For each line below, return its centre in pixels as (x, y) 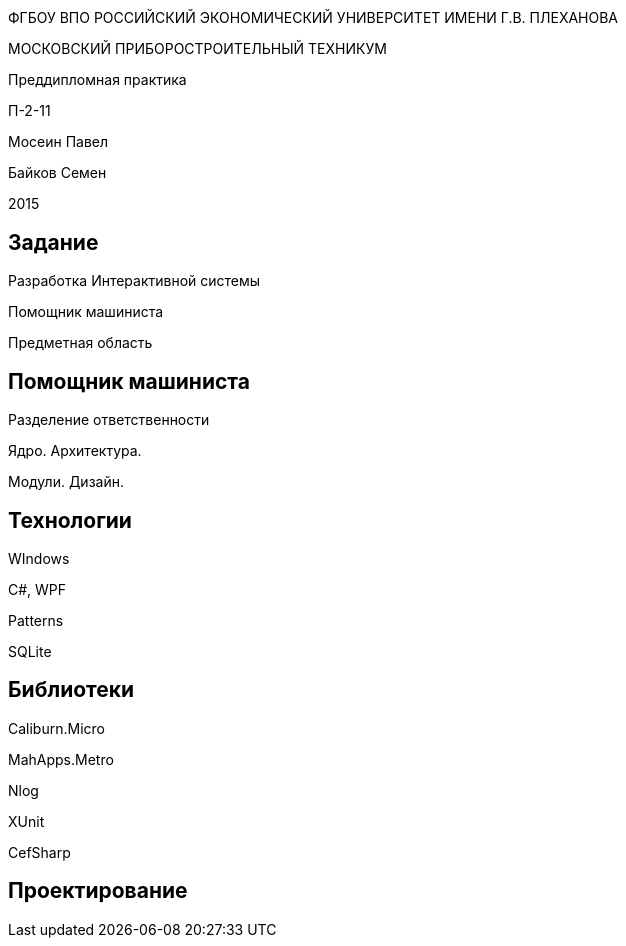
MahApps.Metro (61, 759)
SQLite (30, 651)
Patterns (36, 620)
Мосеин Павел (58, 142)
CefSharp (39, 852)
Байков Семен (57, 173)
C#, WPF (37, 589)
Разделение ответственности (109, 420)
